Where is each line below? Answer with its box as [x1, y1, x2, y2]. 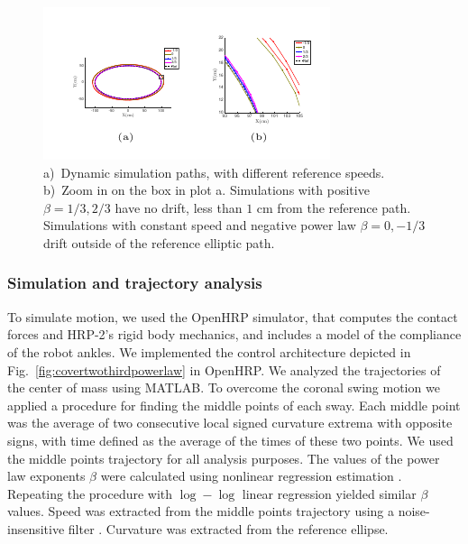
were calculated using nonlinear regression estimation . [100, 466, 402, 485]
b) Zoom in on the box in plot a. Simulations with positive [43, 180, 370, 199]
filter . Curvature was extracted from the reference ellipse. [68, 519, 389, 538]
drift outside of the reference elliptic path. [43, 233, 275, 252]
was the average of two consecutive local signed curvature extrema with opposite [7, 413, 453, 432]
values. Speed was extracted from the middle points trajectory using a [7, 502, 395, 521]
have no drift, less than [115, 198, 243, 217]
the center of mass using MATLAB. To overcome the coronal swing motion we [7, 378, 440, 397]
